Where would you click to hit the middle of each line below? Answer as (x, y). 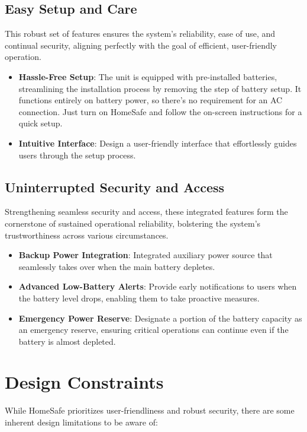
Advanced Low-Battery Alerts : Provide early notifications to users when (158, 286)
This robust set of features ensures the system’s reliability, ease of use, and (140, 34)
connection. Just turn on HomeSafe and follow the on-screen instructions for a (160, 111)
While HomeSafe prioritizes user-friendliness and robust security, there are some (150, 410)
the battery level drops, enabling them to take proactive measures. (139, 298)
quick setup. (41, 123)
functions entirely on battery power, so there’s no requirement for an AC (151, 100)
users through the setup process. (77, 155)
